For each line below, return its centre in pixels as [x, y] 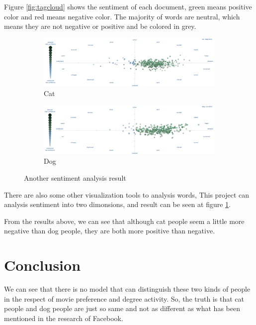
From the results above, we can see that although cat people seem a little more [124, 221]
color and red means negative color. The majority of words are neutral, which [122, 16]
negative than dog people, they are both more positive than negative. [110, 231]
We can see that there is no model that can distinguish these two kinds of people [127, 289]
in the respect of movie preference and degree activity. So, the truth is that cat [124, 298]
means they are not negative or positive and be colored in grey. [100, 26]
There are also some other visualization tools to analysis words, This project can [127, 194]
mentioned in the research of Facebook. [64, 318]
